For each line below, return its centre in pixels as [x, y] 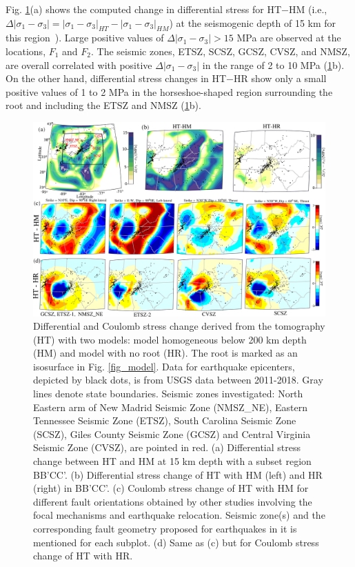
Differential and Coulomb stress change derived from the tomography [179, 326]
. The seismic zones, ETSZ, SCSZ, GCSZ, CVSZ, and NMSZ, [221, 51]
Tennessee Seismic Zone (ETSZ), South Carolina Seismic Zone [165, 420]
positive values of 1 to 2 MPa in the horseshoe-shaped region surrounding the [169, 91]
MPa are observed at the [289, 38]
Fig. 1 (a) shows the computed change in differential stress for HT [144, 9]
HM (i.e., [308, 9]
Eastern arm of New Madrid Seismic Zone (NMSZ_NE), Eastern [171, 407]
